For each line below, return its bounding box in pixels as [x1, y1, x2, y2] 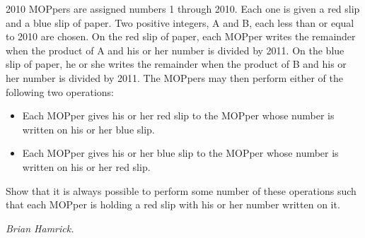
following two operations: [6, 84, 114, 99]
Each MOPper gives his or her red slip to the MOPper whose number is [22, 108, 335, 123]
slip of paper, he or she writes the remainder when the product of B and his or [6, 56, 347, 71]
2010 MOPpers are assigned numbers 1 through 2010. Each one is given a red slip [6, 1, 360, 16]
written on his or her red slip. [22, 159, 151, 174]
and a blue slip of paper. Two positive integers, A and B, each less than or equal [6, 15, 354, 30]
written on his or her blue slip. [22, 121, 155, 136]
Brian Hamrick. [6, 220, 74, 235]
